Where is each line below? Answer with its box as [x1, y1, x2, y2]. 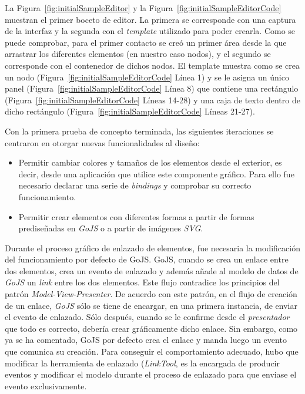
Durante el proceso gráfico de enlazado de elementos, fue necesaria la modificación [5, 241, 300, 254]
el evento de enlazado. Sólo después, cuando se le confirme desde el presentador [5, 311, 290, 323]
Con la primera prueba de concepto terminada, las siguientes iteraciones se [5, 124, 274, 137]
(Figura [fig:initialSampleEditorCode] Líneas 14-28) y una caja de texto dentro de [5, 93, 300, 106]
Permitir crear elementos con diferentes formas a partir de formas [18, 210, 254, 223]
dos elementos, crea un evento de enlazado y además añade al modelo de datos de [5, 264, 299, 277]
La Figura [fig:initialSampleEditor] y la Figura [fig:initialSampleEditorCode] [5, 2, 281, 14]
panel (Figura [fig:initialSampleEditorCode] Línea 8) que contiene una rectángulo [5, 82, 299, 95]
